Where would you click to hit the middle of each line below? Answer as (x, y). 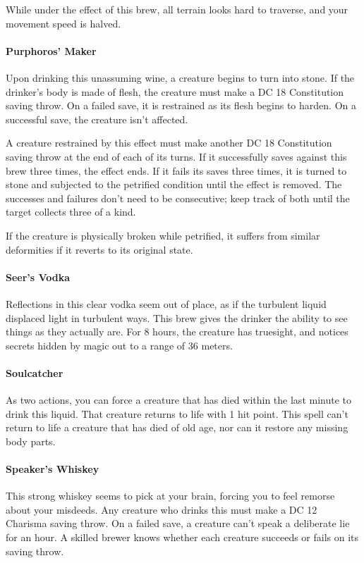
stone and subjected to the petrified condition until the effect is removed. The (174, 184)
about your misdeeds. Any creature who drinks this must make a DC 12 (162, 509)
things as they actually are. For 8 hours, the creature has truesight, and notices (177, 332)
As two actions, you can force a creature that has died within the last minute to (178, 400)
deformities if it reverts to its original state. (99, 249)
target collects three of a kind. (71, 212)
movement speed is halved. (63, 23)
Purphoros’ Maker (51, 50)
